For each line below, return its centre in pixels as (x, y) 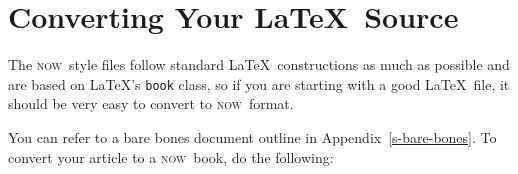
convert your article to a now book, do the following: (171, 156)
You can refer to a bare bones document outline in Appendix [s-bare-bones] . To (252, 136)
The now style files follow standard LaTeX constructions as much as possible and (259, 64)
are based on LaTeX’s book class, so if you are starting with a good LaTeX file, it (259, 83)
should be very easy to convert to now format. (151, 103)
